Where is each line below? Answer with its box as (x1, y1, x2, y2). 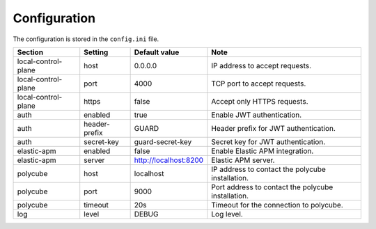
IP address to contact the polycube (211, 164, 327, 174)
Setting (84, 47, 109, 57)
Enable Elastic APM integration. (211, 146, 314, 156)
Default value (134, 47, 180, 57)
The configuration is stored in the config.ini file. (13, 35, 159, 43)
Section (17, 47, 44, 57)
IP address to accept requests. (211, 61, 312, 70)
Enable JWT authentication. (211, 110, 302, 120)
